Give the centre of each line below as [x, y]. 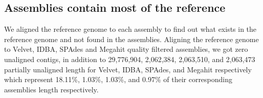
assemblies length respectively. [51, 89]
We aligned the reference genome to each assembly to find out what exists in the [130, 29]
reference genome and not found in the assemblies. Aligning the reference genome [131, 39]
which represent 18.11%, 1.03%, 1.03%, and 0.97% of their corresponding [118, 79]
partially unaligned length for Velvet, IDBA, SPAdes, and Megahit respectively [128, 69]
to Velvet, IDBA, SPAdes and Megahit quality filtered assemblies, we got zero [126, 49]
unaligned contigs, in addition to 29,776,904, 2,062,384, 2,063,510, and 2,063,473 [130, 59]
